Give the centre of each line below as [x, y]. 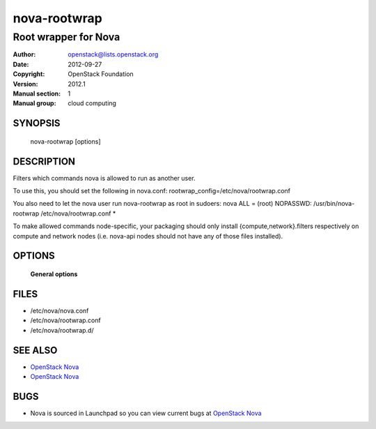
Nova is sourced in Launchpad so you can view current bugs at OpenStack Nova [146, 413]
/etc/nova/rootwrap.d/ [62, 330]
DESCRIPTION [44, 161]
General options [54, 274]
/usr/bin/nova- [334, 204]
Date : [21, 64]
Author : [24, 54]
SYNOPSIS [37, 123]
